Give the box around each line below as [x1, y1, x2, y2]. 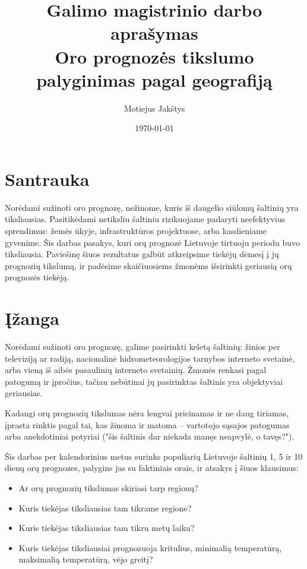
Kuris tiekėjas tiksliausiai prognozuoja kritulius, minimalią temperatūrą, [18, 541, 282, 554]
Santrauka [5, 166, 90, 191]
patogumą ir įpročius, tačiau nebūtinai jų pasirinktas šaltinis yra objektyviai [5, 375, 283, 387]
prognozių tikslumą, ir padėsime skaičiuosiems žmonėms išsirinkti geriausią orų [5, 259, 292, 271]
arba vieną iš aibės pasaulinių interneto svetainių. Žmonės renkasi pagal [5, 363, 267, 376]
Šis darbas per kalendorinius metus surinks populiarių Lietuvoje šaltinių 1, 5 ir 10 [5, 450, 303, 462]
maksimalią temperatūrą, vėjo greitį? [18, 553, 153, 565]
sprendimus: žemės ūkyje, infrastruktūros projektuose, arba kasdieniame [5, 225, 267, 236]
